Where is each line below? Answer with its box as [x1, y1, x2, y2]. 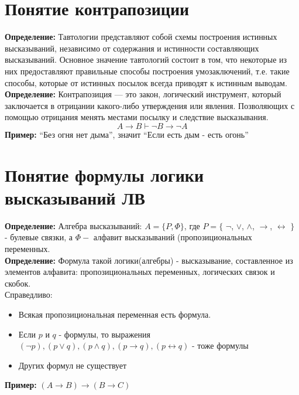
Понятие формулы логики [5, 162, 204, 186]
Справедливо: [5, 288, 53, 301]
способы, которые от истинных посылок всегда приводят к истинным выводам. [5, 76, 287, 88]
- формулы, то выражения [59, 328, 150, 340]
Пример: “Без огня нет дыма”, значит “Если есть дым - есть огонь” [5, 128, 249, 140]
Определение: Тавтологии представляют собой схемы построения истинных [5, 30, 277, 43]
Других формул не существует [18, 359, 127, 371]
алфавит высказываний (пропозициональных [93, 231, 252, 243]
